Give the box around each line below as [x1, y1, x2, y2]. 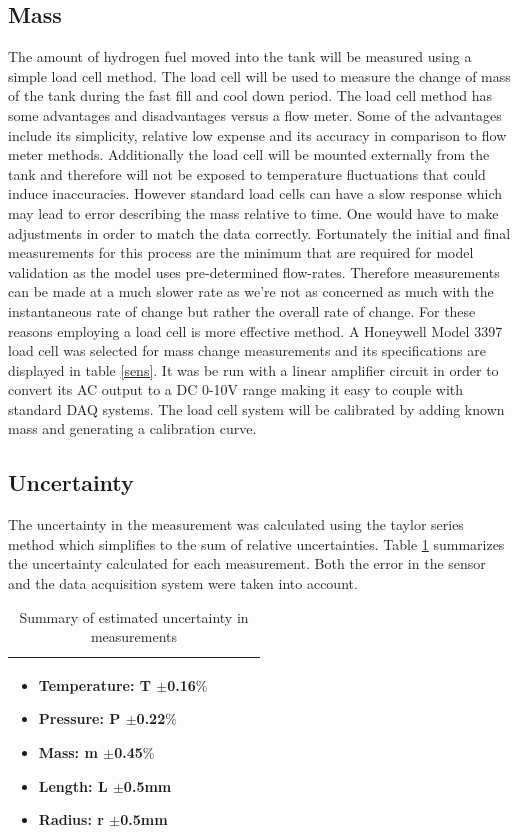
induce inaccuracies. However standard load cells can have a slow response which [8, 183, 503, 204]
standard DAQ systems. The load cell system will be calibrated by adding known [8, 398, 505, 419]
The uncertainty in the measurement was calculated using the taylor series [8, 514, 464, 535]
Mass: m [38, 742, 98, 763]
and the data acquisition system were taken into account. [8, 573, 358, 594]
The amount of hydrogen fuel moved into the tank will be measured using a [8, 46, 472, 67]
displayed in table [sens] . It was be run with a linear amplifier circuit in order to [8, 359, 499, 380]
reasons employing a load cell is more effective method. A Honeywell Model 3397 [8, 320, 503, 341]
